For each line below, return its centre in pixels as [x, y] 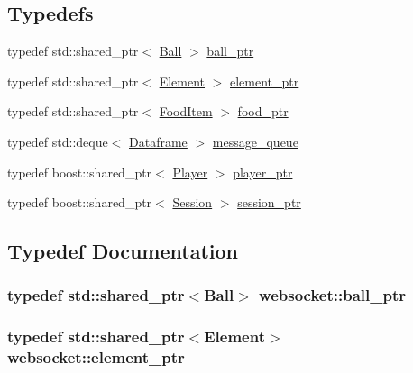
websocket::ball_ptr [332, 295]
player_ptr [263, 172]
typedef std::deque [58, 141]
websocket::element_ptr [96, 357]
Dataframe [158, 141]
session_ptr [269, 202]
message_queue [255, 141]
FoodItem [186, 111]
